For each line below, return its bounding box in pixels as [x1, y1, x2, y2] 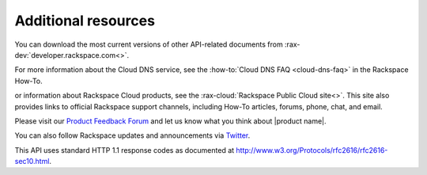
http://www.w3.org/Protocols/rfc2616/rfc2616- [236, 145, 388, 154]
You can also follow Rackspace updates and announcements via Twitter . [14, 131, 251, 140]
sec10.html [14, 157, 50, 166]
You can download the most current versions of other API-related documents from [14, 40, 284, 49]
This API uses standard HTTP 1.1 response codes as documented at [14, 145, 235, 154]
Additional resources [14, 12, 156, 29]
